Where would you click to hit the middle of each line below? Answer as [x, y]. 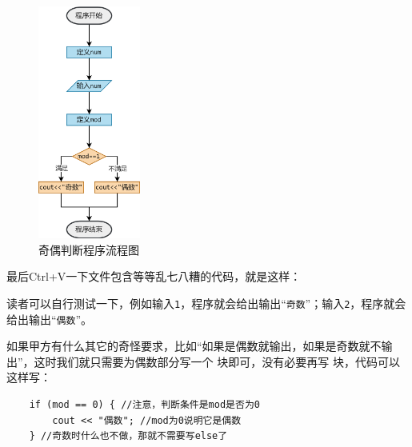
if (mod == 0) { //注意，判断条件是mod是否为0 [144, 404]
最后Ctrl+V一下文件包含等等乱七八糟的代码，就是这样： [154, 276]
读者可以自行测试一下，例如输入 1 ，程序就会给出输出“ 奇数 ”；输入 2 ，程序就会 [206, 303]
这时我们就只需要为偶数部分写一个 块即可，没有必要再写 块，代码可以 [217, 361]
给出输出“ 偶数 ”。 [50, 319]
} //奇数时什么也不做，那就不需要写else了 [128, 436]
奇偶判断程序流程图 [89, 249]
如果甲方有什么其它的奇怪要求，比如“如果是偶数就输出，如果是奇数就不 [194, 346]
